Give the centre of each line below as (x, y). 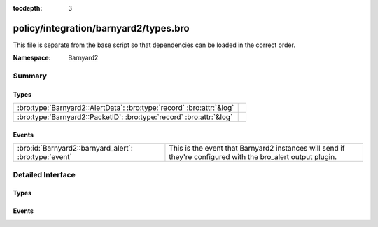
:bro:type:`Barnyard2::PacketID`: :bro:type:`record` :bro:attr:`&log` (125, 117)
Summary (30, 76)
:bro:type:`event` (45, 157)
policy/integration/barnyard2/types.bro (101, 28)
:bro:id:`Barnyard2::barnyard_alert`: (75, 149)
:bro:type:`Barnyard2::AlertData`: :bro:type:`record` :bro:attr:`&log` (126, 108)
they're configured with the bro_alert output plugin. (253, 157)
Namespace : (32, 58)
